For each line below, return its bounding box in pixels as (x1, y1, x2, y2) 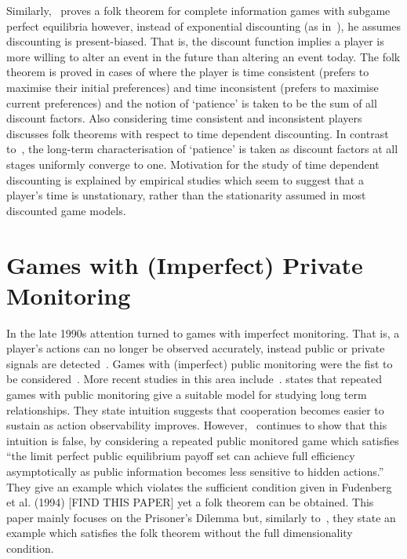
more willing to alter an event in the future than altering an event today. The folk (6, 48, 401, 64)
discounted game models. (6, 202, 126, 218)
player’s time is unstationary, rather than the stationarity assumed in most (6, 187, 366, 203)
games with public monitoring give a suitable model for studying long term (6, 386, 367, 402)
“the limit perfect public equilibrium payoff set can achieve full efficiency (6, 448, 355, 464)
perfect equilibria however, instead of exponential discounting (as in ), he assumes (6, 17, 402, 34)
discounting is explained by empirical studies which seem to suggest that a (6, 171, 364, 188)
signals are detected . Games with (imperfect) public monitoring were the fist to (6, 355, 393, 371)
